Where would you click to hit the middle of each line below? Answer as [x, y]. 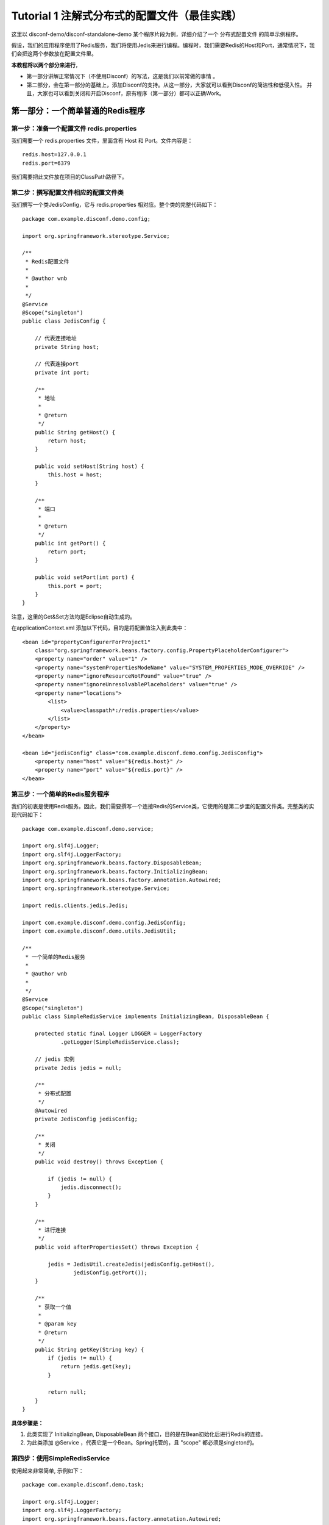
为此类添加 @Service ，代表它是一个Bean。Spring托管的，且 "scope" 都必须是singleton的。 [142, 1443]
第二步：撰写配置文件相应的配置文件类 [68, 192]
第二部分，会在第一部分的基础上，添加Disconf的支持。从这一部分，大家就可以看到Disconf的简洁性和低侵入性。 [166, 85]
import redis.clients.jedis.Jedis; [75, 906]
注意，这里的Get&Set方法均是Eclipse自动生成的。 [73, 617]
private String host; [67, 347]
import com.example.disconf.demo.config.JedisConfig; [104, 922]
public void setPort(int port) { [85, 577]
